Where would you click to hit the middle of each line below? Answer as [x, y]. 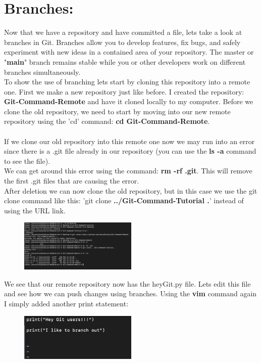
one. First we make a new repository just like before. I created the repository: [124, 91]
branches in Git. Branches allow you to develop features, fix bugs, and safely [122, 42]
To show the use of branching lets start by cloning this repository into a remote [127, 82]
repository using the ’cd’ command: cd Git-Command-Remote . [107, 121]
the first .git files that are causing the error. [72, 181]
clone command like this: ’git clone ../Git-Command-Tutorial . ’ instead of [124, 200]
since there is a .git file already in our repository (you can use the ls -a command [130, 151]
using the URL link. [35, 210]
